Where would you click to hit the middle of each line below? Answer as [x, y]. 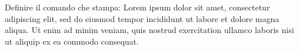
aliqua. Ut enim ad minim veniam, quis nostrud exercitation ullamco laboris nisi [149, 30]
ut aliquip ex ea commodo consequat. [72, 41]
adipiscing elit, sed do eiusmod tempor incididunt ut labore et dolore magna [142, 18]
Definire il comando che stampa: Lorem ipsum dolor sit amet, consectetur [137, 7]
